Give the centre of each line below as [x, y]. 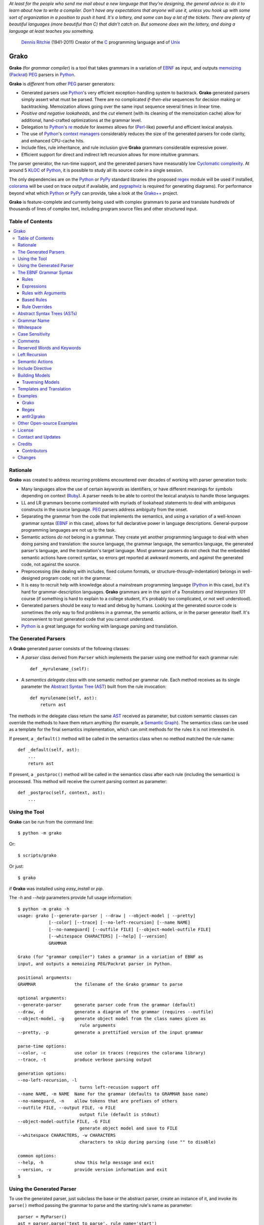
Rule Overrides [37, 307]
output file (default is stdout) [120, 1115]
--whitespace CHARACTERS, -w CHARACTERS [67, 1135]
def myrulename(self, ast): [64, 698]
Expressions [34, 286]
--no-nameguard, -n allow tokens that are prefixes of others [98, 1101]
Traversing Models [41, 382]
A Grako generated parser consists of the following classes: [69, 648]
